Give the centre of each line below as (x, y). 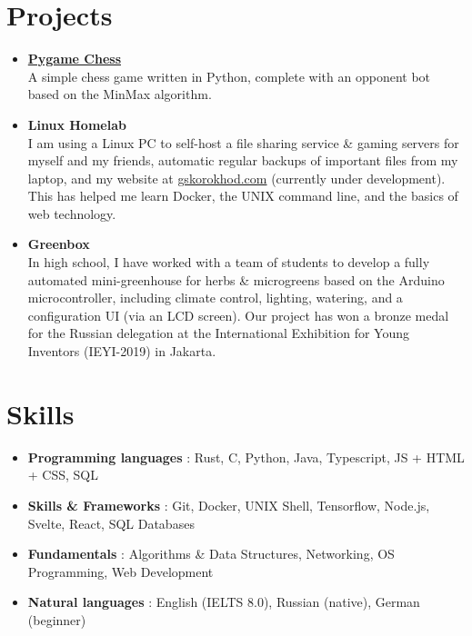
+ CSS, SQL (63, 475)
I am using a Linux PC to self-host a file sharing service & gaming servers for (243, 142)
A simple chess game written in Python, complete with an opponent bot (229, 76)
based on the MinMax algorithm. (120, 94)
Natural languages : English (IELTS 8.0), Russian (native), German (224, 602)
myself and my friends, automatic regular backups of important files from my (243, 160)
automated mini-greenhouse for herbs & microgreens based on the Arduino (236, 279)
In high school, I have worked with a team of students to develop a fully (229, 262)
